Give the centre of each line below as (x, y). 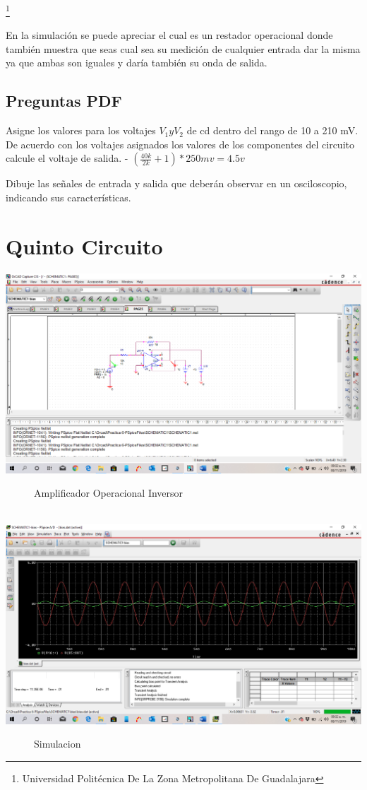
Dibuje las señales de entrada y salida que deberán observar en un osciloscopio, (176, 183)
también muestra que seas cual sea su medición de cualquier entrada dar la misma (183, 48)
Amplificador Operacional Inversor (109, 493)
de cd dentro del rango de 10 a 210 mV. (272, 130)
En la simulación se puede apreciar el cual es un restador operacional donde (169, 35)
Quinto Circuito (84, 246)
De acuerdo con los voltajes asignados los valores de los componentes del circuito (180, 144)
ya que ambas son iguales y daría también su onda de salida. (137, 63)
